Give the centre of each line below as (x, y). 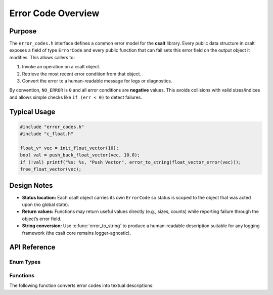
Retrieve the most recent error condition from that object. (82, 74)
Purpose (23, 31)
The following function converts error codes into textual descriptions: (81, 285)
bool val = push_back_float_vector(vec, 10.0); (80, 155)
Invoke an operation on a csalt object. (61, 67)
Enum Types (25, 262)
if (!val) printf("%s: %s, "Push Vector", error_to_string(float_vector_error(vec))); (131, 162)
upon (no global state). (45, 204)
